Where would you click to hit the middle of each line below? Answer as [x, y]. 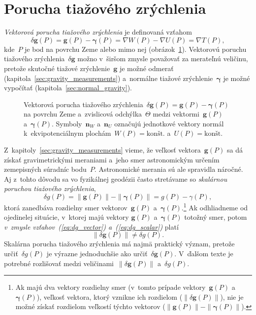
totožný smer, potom [216, 217]
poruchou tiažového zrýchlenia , [50, 188]
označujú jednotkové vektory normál [169, 123]
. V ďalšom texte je [204, 254]
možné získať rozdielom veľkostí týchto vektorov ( [90, 306]
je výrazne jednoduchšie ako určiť [97, 254]
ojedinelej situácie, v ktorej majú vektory [66, 217]
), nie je [232, 296]
